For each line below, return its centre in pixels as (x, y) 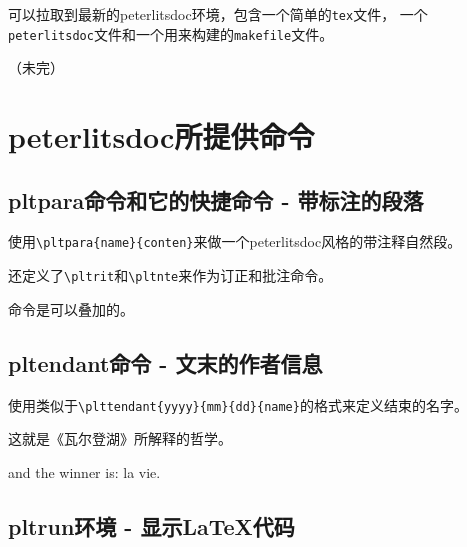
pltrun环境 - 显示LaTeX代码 (151, 525)
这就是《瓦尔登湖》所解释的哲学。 (120, 438)
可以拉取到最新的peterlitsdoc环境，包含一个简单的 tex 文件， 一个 (218, 14)
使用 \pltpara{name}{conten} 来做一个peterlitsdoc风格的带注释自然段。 (235, 241)
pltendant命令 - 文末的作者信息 (165, 362)
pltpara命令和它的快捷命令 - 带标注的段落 (216, 199)
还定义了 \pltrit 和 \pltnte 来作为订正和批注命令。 (170, 275)
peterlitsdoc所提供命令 (161, 136)
